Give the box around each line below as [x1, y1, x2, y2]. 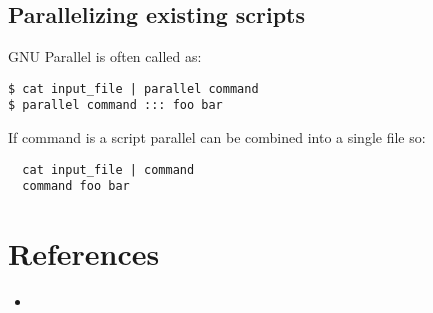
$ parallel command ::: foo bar [8, 98, 223, 113]
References [8, 233, 160, 274]
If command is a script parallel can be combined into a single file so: [8, 127, 426, 148]
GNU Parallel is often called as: [8, 46, 202, 67]
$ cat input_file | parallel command [8, 81, 259, 96]
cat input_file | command [22, 162, 195, 177]
